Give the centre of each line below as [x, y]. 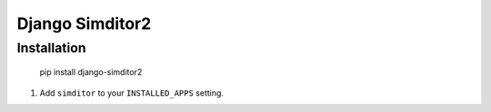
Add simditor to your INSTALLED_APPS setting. [132, 93]
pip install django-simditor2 [91, 72]
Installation [51, 48]
